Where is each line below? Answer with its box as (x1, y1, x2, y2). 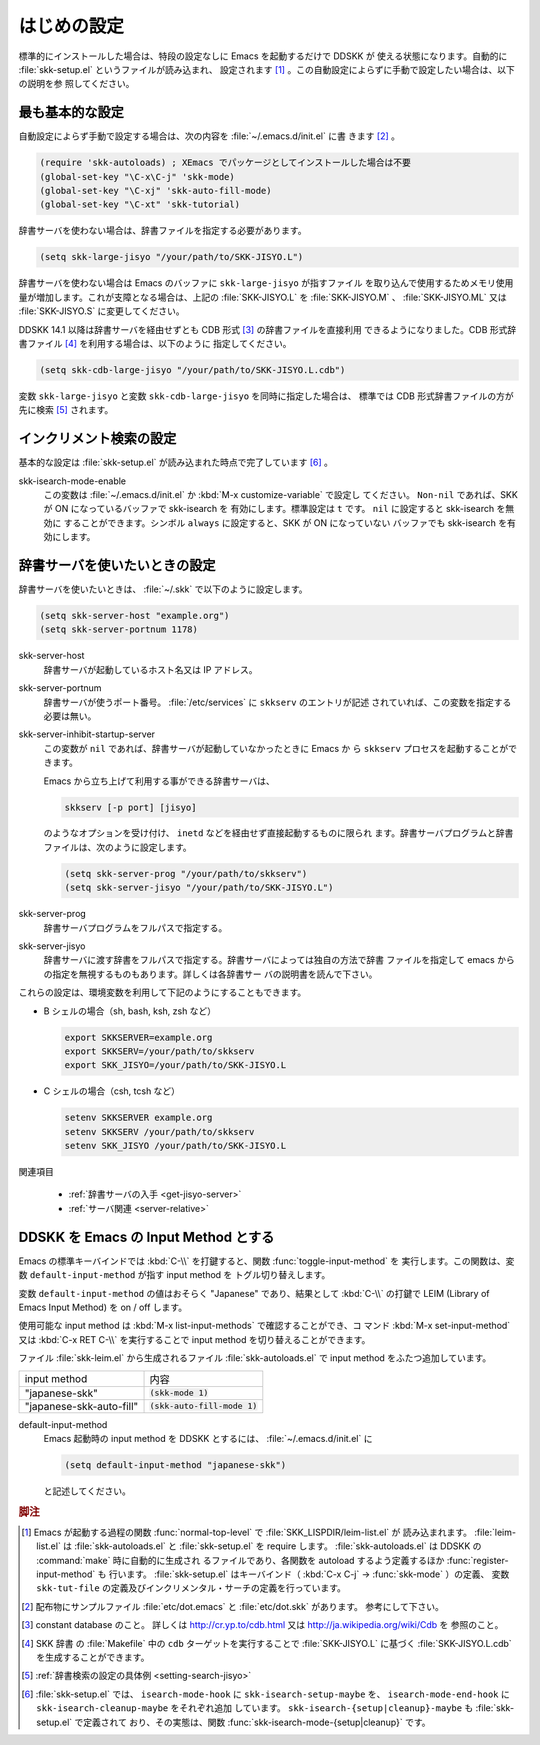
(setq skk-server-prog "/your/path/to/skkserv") (64, 868, 308, 879)
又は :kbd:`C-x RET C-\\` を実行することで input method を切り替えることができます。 (18, 1333, 371, 1345)
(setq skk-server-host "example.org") (39, 610, 230, 622)
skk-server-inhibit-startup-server (18, 728, 155, 740)
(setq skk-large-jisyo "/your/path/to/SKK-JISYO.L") (39, 251, 304, 263)
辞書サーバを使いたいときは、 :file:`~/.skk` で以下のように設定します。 (18, 583, 309, 595)
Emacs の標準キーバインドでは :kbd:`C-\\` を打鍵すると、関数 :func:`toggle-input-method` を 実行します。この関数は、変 (18, 1255, 515, 1267)
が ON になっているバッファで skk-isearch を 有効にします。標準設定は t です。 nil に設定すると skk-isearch (43, 503, 495, 515)
